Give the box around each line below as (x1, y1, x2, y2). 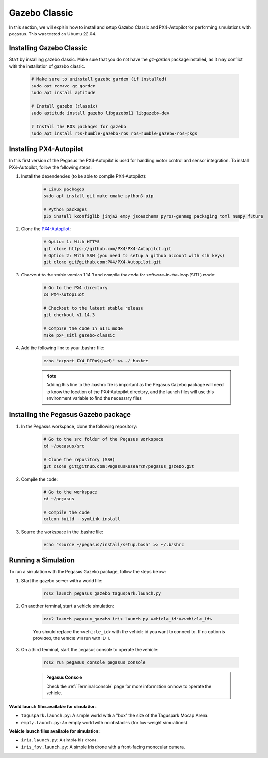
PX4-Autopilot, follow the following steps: (9, 164, 92, 170)
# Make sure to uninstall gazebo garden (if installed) (31, 76, 167, 82)
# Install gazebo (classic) (31, 103, 98, 109)
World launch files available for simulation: (9, 704, 97, 709)
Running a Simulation (9, 556, 75, 564)
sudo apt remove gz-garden (31, 83, 95, 88)
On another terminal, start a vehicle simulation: (21, 603, 114, 609)
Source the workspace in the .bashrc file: (21, 529, 104, 534)
